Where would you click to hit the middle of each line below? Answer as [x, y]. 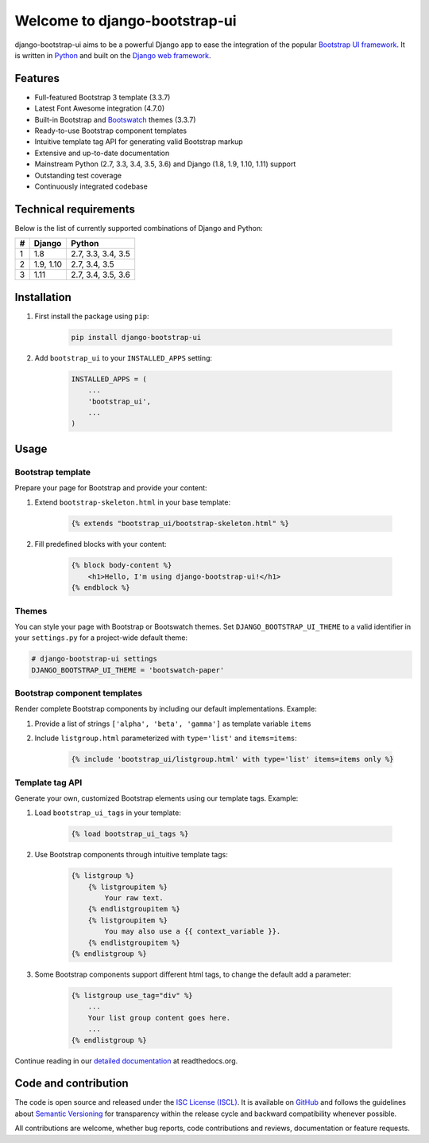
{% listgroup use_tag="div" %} [132, 995]
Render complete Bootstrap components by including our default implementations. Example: [166, 709]
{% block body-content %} [122, 566]
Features [37, 78]
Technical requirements [75, 209]
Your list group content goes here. [159, 1018]
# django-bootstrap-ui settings [95, 659]
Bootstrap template [53, 472]
